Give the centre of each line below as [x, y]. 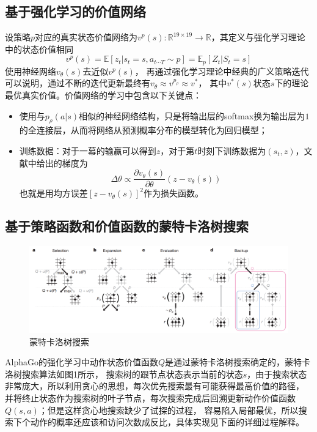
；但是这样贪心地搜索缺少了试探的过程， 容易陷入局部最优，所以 [169, 410]
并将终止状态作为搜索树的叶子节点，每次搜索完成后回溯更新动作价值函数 [150, 398]
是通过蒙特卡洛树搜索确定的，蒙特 [234, 362]
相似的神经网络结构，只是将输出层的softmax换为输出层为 [192, 115]
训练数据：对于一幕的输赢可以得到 [88, 151]
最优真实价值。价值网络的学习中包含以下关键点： [103, 95]
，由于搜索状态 [277, 374]
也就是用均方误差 [53, 193]
